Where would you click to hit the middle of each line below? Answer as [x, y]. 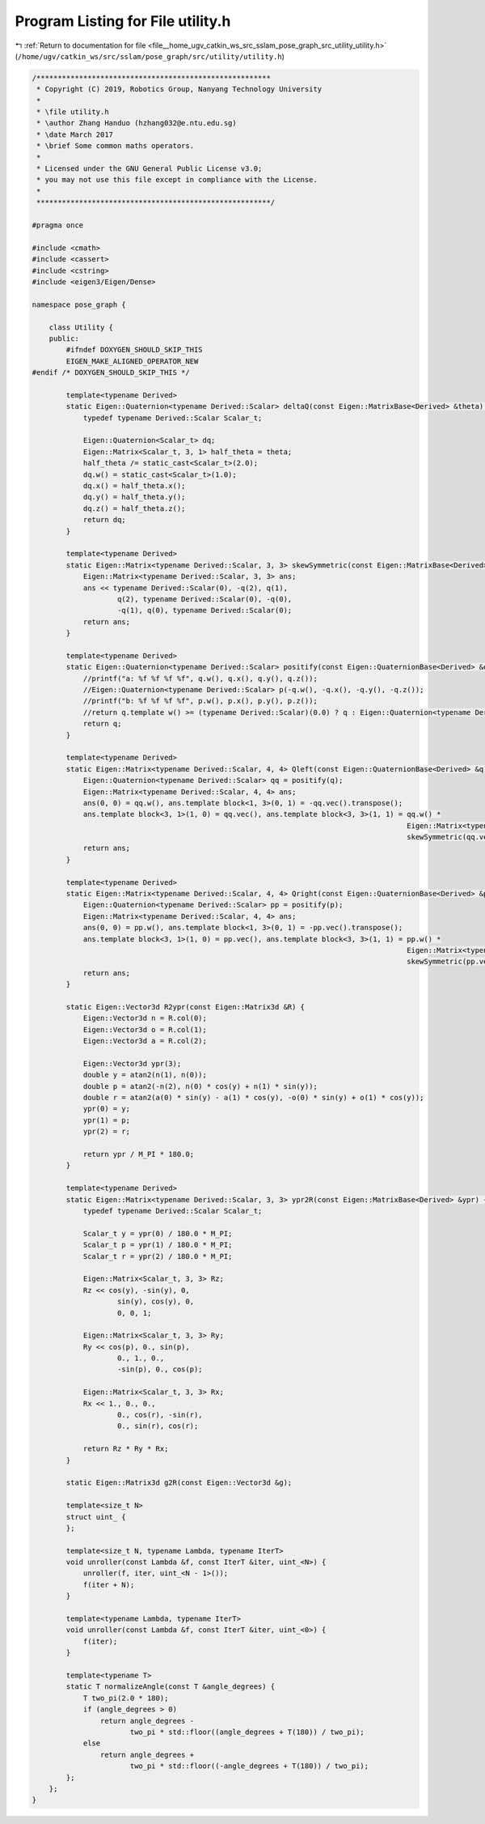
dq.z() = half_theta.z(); [134, 508]
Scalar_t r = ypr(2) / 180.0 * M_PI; [158, 1256]
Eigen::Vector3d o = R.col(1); [145, 1029]
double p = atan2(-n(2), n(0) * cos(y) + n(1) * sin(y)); [200, 1086]
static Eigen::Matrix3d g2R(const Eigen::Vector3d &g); [179, 1483]
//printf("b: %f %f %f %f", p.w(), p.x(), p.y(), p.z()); [200, 701]
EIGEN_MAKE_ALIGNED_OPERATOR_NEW [132, 361]
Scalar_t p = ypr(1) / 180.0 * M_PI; [158, 1245]
